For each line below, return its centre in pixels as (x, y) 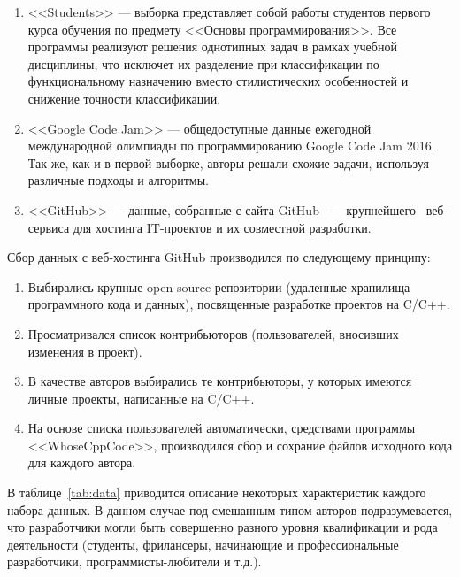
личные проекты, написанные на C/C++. (141, 398)
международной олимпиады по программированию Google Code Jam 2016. (231, 146)
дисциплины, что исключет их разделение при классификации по (203, 63)
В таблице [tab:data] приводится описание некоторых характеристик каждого (217, 492)
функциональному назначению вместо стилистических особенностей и (218, 81)
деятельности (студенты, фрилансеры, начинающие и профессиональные (203, 544)
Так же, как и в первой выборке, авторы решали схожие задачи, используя (228, 162)
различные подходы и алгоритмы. (118, 180)
